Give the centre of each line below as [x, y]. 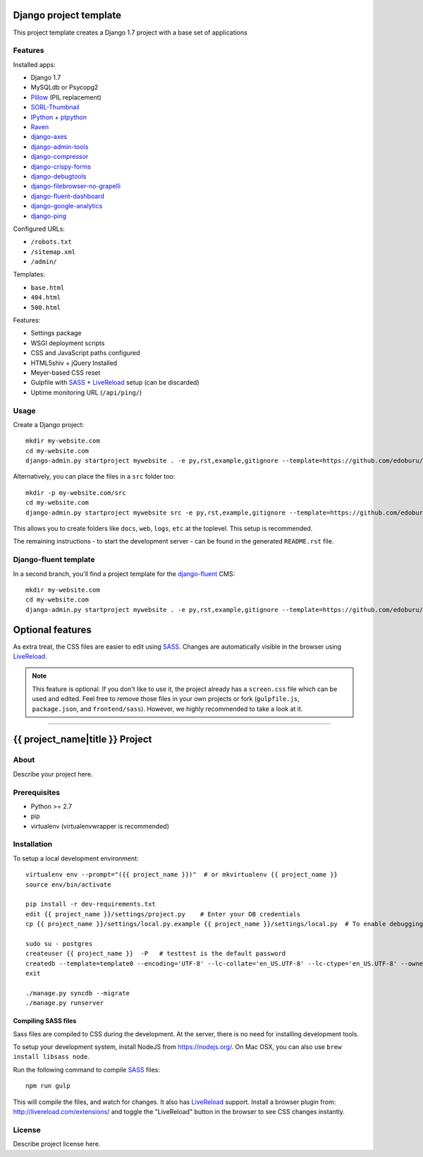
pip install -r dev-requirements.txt [91, 904]
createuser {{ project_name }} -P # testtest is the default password [156, 954]
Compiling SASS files [45, 1021]
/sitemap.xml [53, 252]
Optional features [52, 629]
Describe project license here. [57, 1144]
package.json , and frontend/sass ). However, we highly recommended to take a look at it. [167, 709]
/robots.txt [51, 242]
